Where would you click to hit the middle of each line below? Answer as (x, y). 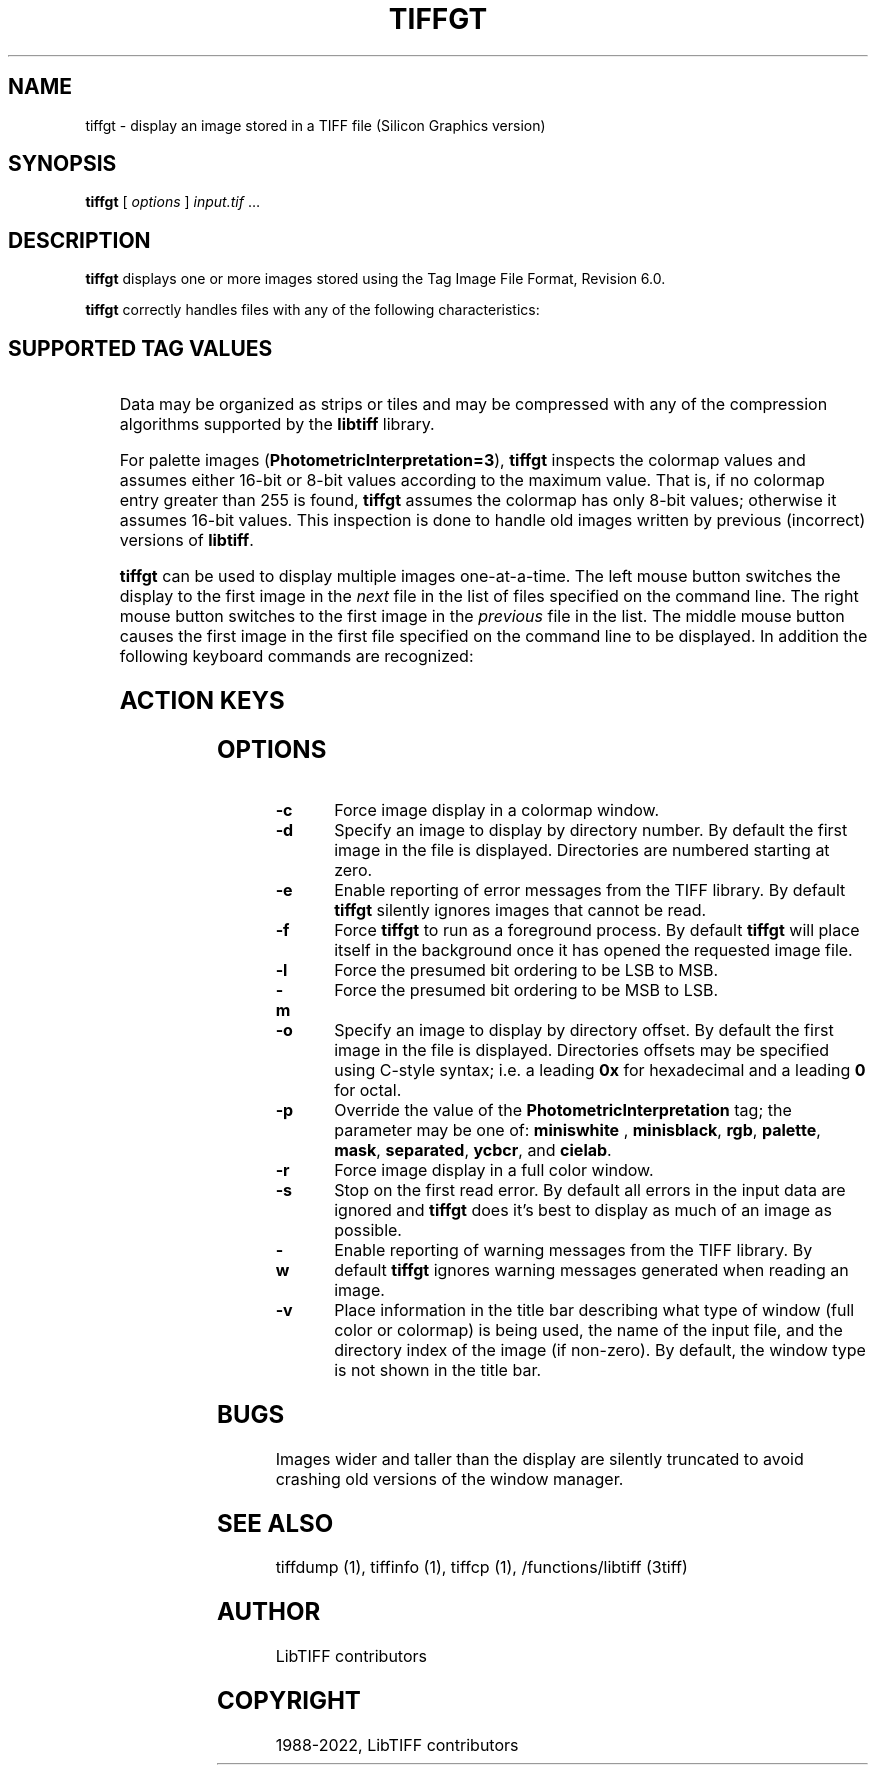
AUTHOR (269, 1612)
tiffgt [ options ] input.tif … (172, 202)
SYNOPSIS (62, 164)
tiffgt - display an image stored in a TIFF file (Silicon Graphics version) (315, 125)
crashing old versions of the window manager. (449, 1478)
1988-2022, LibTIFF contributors (397, 1745)
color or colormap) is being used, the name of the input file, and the (588, 1329)
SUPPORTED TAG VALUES (140, 348)
